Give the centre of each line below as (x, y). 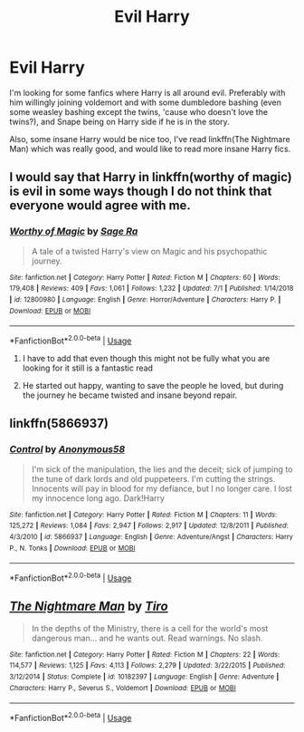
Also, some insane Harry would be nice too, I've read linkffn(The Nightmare (150, 139)
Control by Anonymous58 (67, 449)
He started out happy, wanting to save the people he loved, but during (153, 385)
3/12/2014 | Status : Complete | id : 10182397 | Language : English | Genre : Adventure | (144, 677)
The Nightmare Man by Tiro (89, 607)
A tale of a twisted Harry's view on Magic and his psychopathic (149, 251)
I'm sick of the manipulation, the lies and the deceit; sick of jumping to (162, 469)
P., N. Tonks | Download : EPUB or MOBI (72, 548)
